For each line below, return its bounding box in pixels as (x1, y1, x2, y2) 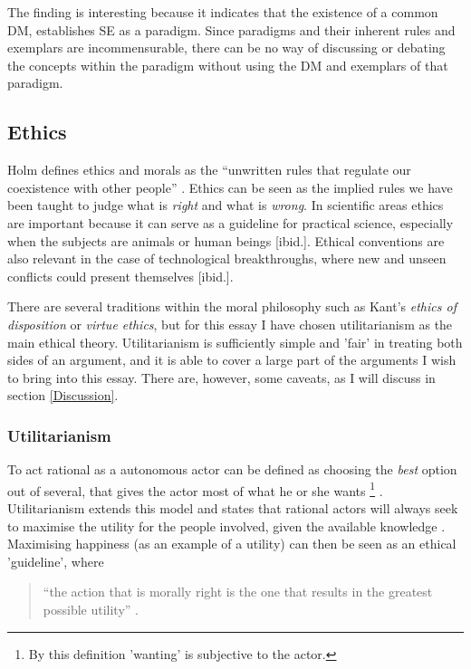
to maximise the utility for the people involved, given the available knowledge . (7, 516, 446, 535)
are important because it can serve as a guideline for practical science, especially (7, 213, 454, 232)
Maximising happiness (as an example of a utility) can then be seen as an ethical (7, 534, 457, 553)
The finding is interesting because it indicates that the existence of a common (7, 3, 438, 21)
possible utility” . (43, 599, 139, 618)
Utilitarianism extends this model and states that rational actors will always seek (7, 498, 458, 517)
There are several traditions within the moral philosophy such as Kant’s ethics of (7, 297, 457, 316)
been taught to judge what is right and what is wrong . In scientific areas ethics (7, 196, 444, 215)
